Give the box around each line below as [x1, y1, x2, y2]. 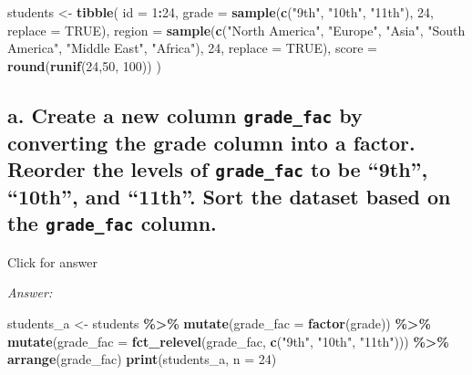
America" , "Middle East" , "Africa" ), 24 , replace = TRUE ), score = [7, 38, 377, 57]
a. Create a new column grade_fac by [7, 100, 363, 129]
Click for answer [7, 252, 97, 271]
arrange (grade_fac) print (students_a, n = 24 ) [7, 349, 277, 369]
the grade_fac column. [7, 209, 217, 237]
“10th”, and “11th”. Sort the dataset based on [7, 182, 451, 211]
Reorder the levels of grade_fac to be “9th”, [7, 155, 428, 183]
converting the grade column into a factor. [7, 128, 416, 156]
